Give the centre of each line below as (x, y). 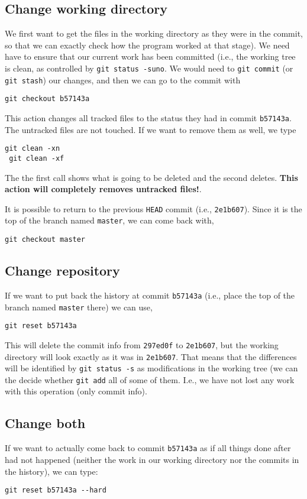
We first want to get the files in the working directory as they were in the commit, (154, 33)
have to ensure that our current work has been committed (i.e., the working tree (150, 56)
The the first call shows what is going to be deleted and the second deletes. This (151, 177)
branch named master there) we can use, (79, 307)
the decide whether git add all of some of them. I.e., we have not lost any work (150, 379)
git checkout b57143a (47, 99)
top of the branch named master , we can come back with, (109, 220)
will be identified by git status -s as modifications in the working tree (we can (151, 368)
